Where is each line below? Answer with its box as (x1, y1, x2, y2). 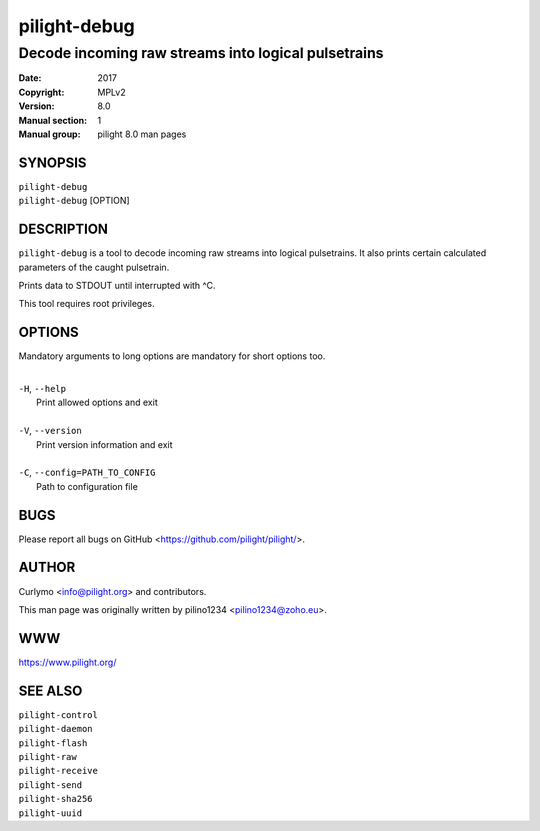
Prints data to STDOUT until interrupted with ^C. (18, 279, 216, 291)
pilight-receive (18, 765, 99, 777)
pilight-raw (18, 751, 77, 762)
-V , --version (18, 425, 82, 437)
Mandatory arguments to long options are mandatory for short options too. (18, 350, 326, 362)
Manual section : (18, 114, 88, 126)
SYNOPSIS (18, 154, 87, 171)
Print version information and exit (36, 438, 174, 450)
